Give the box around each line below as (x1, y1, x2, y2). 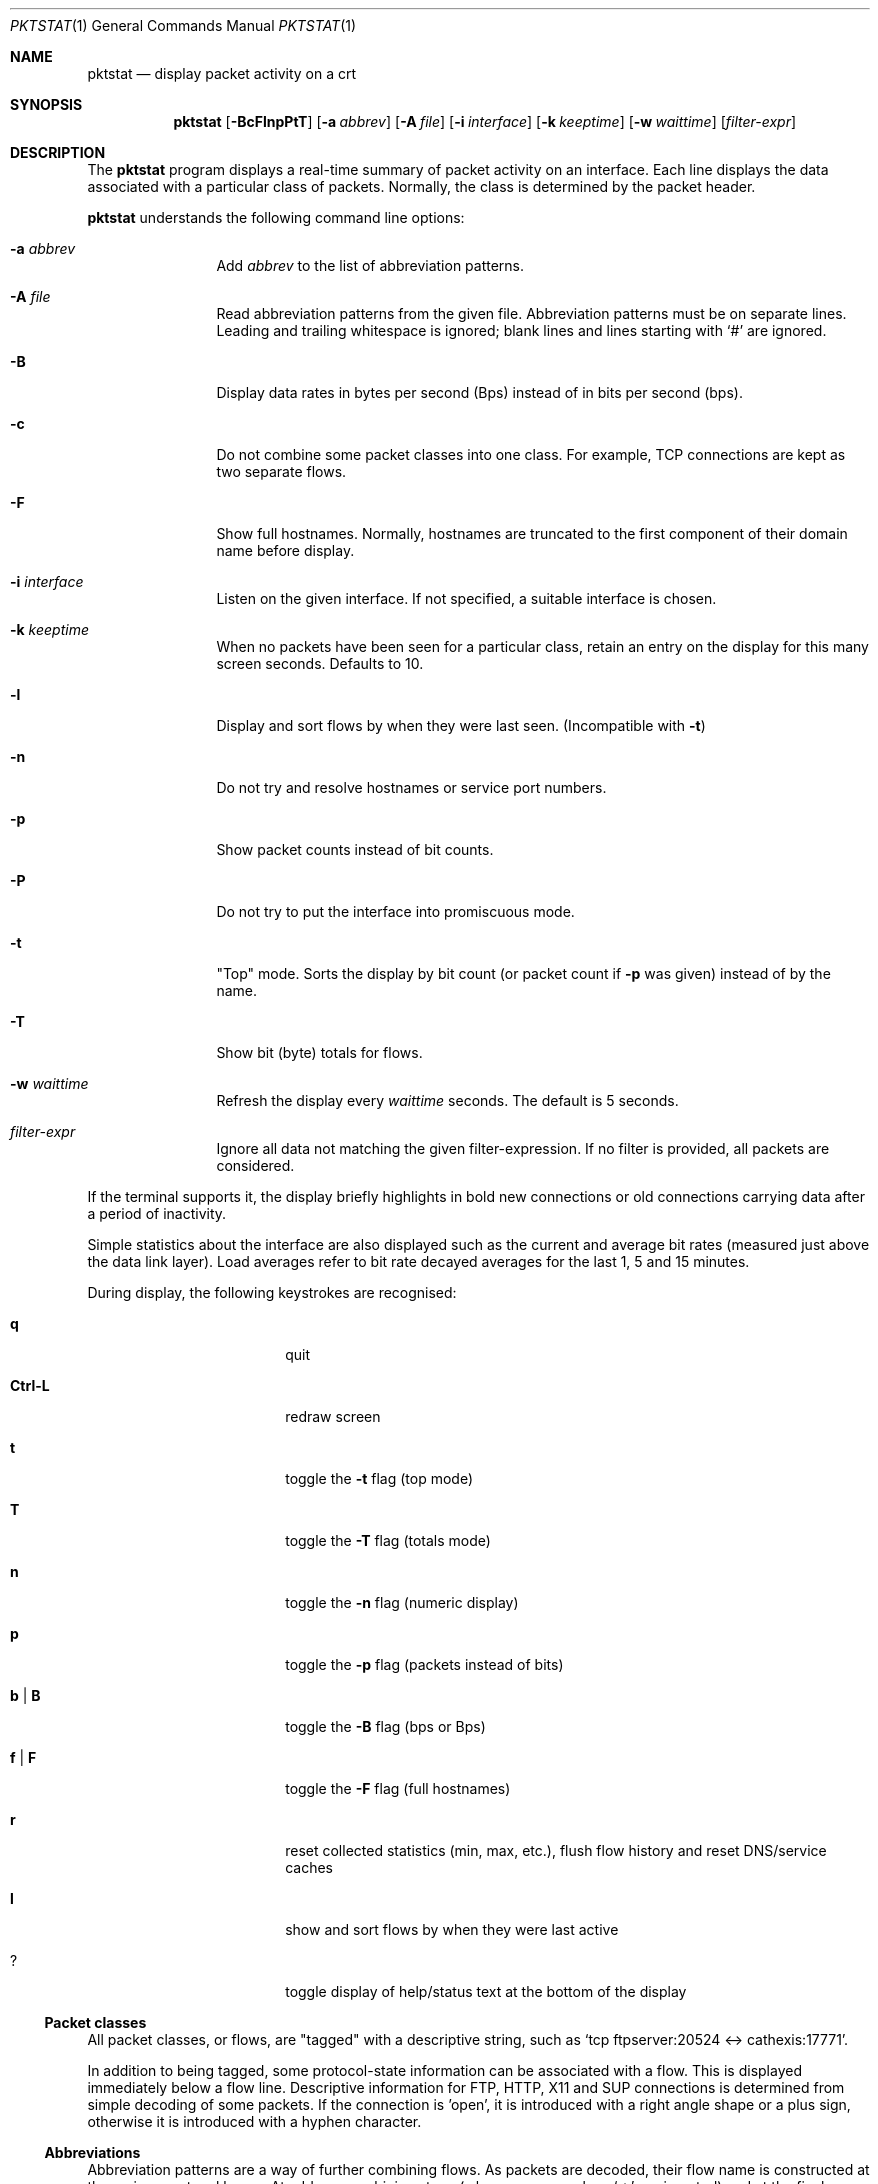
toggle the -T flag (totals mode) (285, 1532, 491, 1549)
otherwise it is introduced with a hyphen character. (87, 2113, 422, 2130)
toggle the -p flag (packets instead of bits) (285, 1656, 564, 1673)
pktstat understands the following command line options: (87, 209, 465, 226)
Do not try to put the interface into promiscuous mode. (216, 903, 575, 920)
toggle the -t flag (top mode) (285, 1470, 474, 1487)
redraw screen (285, 1408, 381, 1425)
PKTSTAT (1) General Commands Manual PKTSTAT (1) (10, 17, 357, 34)
